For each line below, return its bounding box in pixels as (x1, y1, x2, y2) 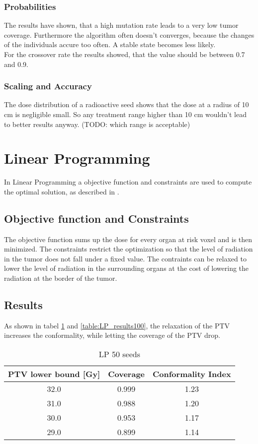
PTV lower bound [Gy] (8, 368, 100, 380)
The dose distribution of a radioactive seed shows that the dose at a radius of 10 (4, 99, 249, 110)
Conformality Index (153, 368, 231, 380)
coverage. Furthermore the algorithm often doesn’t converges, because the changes (4, 29, 255, 40)
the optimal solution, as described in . (4, 186, 119, 196)
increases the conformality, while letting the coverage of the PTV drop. (4, 330, 220, 340)
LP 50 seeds (98, 348, 140, 360)
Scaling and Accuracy (4, 80, 92, 92)
